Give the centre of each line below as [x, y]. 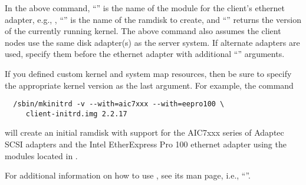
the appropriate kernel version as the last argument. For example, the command [149, 85]
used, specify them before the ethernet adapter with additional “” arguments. [145, 54]
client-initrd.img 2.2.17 [76, 114]
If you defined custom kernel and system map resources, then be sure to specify [148, 73]
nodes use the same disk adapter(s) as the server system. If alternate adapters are [152, 42]
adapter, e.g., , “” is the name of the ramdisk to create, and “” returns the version [153, 19]
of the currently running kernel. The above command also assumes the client [143, 31]
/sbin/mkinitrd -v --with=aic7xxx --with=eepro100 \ [119, 104]
